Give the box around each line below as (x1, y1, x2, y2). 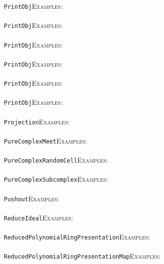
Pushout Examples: (4, 193, 60, 203)
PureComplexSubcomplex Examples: (4, 174, 108, 184)
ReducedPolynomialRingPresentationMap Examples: (4, 251, 161, 261)
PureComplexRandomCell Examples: (4, 155, 108, 165)
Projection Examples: (4, 116, 70, 126)
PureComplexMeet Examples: (4, 135, 87, 145)
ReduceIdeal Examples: (4, 212, 73, 222)
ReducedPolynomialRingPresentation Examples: (4, 232, 150, 241)
